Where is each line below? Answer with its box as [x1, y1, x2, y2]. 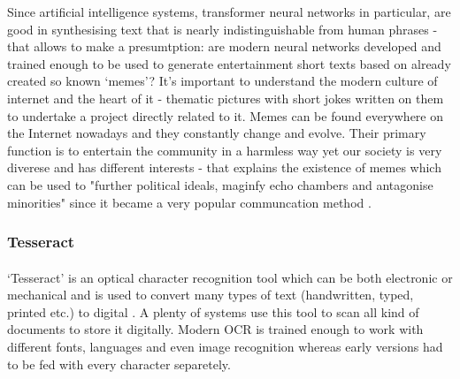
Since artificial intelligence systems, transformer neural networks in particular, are [7, 3, 451, 20]
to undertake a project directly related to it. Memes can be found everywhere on [7, 106, 444, 125]
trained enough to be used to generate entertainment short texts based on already [7, 54, 451, 72]
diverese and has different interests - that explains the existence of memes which [7, 158, 441, 177]
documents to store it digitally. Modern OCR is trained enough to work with [7, 320, 424, 338]
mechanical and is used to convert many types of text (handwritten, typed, [7, 285, 414, 304]
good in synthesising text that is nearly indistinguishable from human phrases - [7, 19, 438, 38]
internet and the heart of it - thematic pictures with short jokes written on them [7, 88, 444, 107]
